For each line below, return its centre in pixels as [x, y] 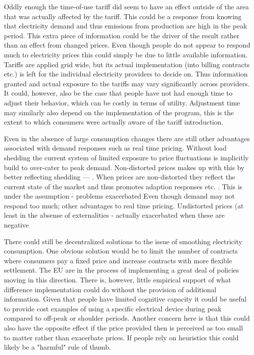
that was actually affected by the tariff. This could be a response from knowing [123, 16]
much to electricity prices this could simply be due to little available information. [126, 54]
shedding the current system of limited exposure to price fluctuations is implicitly [127, 157]
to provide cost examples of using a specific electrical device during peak [113, 308]
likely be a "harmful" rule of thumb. [58, 347]
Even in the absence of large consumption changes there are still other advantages [127, 138]
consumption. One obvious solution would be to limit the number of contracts [121, 251]
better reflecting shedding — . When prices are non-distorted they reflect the [120, 177]
